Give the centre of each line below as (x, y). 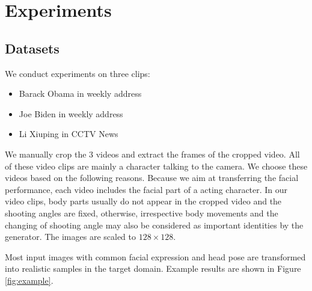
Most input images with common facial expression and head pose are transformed (155, 256)
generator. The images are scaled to (71, 237)
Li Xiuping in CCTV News (69, 134)
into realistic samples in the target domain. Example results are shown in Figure (153, 268)
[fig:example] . (29, 280)
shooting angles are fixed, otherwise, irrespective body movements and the (142, 213)
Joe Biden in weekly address (71, 113)
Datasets (32, 48)
